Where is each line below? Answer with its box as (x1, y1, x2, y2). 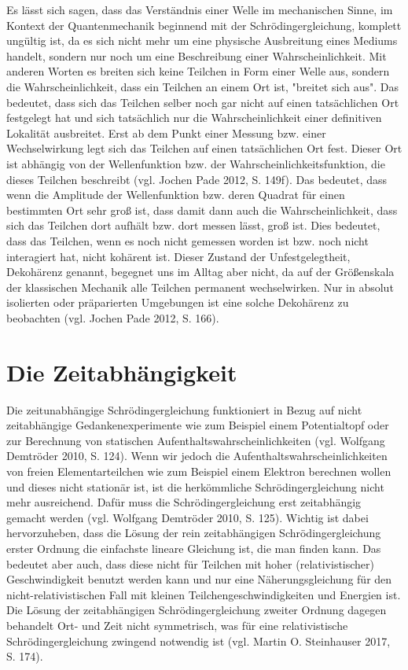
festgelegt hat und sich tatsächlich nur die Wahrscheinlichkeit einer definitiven (6, 109, 382, 126)
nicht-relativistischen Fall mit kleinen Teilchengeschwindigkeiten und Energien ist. (6, 586, 401, 602)
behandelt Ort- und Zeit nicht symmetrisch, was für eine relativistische (6, 617, 348, 633)
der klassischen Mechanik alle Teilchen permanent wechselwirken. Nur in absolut (6, 278, 394, 295)
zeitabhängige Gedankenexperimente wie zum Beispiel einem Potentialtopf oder (6, 417, 389, 433)
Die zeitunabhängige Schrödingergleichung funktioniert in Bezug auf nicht (6, 401, 362, 418)
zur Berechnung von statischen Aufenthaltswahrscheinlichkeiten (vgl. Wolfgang (6, 432, 385, 448)
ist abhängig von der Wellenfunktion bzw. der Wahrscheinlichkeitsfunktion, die (6, 155, 385, 171)
